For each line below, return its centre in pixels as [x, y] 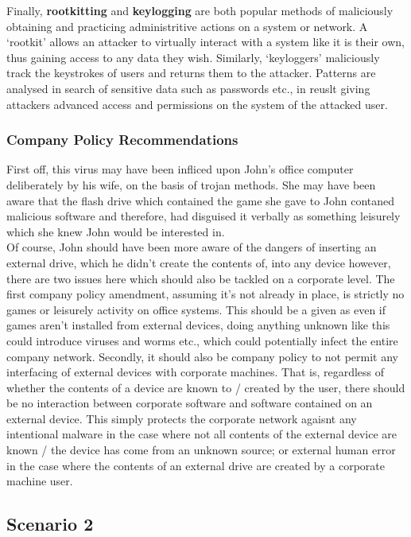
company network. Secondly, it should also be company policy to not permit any [202, 356]
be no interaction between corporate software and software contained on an [190, 403]
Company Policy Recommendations [122, 140]
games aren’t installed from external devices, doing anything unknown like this [198, 325]
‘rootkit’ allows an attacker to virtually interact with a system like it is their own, [205, 42]
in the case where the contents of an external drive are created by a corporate [196, 465]
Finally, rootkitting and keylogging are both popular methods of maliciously [200, 10]
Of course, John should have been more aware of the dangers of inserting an [192, 247]
